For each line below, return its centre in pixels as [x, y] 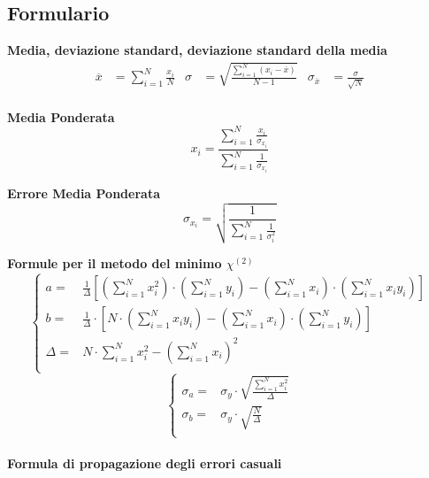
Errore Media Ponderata [84, 193]
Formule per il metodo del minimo [115, 263]
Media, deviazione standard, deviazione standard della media [197, 50]
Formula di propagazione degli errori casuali [145, 463]
